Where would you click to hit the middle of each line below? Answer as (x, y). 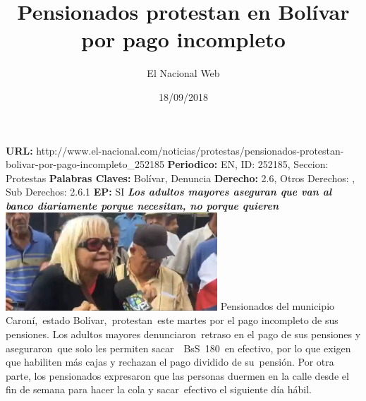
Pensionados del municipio (277, 306)
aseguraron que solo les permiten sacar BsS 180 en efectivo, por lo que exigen (178, 348)
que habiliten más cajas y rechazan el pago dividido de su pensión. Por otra (170, 362)
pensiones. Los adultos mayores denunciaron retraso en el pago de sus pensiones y (183, 334)
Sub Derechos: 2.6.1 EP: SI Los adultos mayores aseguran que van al (169, 192)
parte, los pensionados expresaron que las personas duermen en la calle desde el (177, 375)
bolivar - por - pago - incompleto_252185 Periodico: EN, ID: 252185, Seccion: (167, 164)
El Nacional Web (183, 73)
